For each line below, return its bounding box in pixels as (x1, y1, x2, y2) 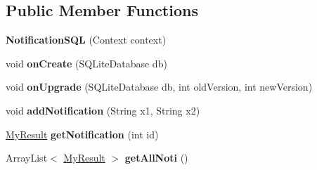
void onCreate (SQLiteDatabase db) (6, 55, 167, 70)
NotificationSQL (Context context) (6, 32, 167, 47)
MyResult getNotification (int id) (6, 126, 159, 141)
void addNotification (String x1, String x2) (6, 103, 200, 117)
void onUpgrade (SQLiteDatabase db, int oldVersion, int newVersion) (6, 79, 313, 94)
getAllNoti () (124, 150, 188, 165)
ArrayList (6, 150, 48, 165)
